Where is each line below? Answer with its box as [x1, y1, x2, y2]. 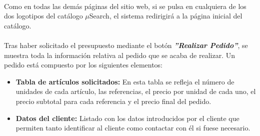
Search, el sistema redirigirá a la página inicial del [89, 10, 242, 21]
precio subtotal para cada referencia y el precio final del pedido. [15, 95, 211, 106]
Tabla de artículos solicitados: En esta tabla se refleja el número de [15, 76, 234, 86]
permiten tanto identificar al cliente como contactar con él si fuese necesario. [15, 122, 250, 133]
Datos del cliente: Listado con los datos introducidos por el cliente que [15, 112, 239, 123]
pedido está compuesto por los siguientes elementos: [4, 59, 163, 70]
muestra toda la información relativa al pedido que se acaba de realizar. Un [4, 49, 235, 60]
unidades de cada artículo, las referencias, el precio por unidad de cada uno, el [15, 86, 256, 96]
